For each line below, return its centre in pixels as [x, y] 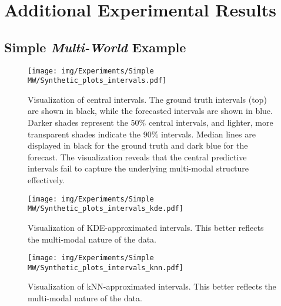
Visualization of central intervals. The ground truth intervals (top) [147, 99]
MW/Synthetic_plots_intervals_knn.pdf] [106, 268]
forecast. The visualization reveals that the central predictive [137, 157]
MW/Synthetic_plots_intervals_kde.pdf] [106, 209]
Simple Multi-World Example [95, 47]
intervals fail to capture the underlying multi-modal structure [138, 168]
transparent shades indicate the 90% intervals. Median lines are [142, 134]
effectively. [46, 180]
